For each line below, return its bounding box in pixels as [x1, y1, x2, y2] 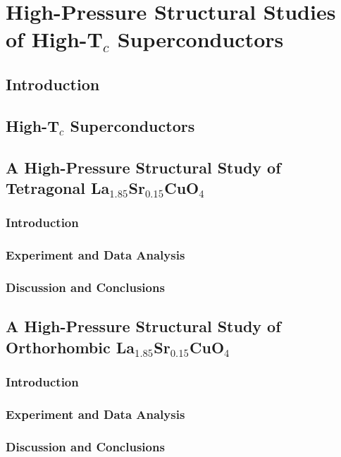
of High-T [6, 25, 103, 54]
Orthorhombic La [6, 336, 135, 358]
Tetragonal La [6, 176, 110, 198]
